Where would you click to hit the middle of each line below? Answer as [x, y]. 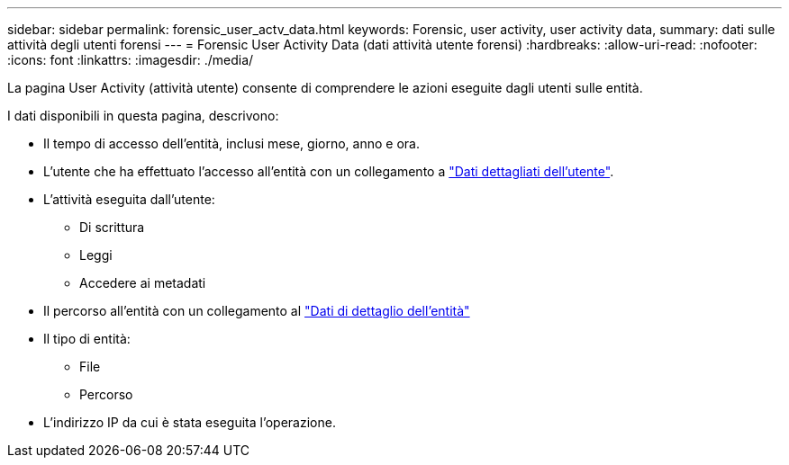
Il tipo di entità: [87, 339]
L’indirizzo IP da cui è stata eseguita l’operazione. [190, 422]
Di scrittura [112, 227]
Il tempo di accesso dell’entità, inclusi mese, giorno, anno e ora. [231, 143]
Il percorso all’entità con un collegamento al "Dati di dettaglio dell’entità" [257, 311]
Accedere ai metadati [143, 283]
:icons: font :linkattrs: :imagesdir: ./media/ [131, 60]
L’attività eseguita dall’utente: [129, 199]
